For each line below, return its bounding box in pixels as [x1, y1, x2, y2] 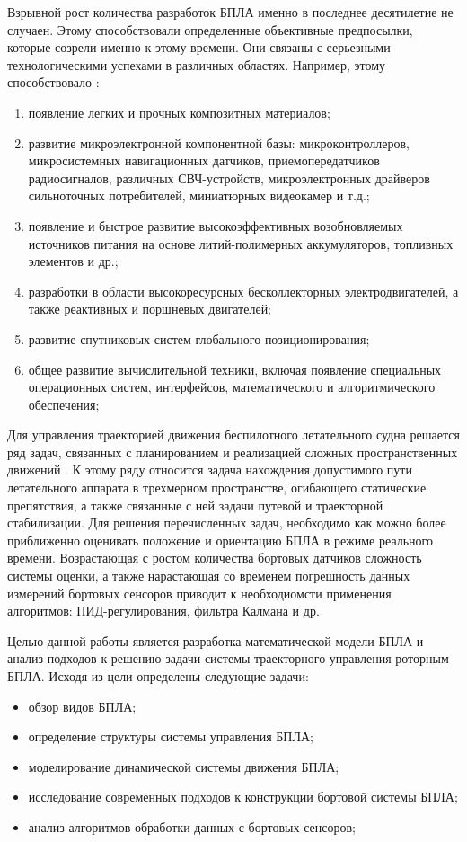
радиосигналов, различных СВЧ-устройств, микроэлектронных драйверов [28, 168, 430, 187]
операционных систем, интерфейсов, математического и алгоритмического [28, 377, 436, 396]
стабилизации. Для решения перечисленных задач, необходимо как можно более [7, 513, 446, 532]
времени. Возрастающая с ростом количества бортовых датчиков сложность [7, 548, 422, 567]
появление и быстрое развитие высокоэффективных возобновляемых [28, 216, 403, 235]
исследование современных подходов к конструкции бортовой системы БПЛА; [28, 787, 458, 806]
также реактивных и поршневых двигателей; [28, 299, 272, 318]
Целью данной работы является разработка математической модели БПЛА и [7, 631, 424, 650]
